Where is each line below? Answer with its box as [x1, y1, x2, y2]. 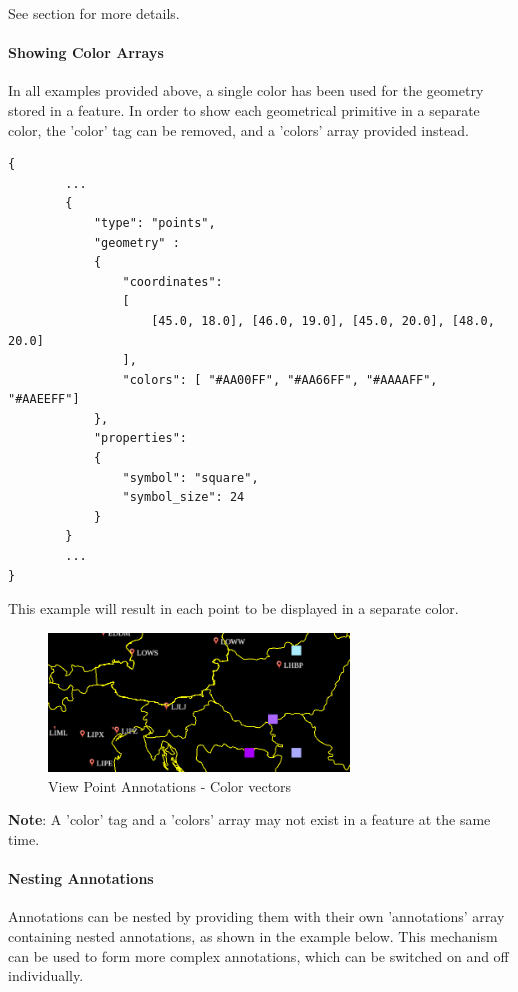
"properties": [93, 431, 187, 446]
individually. [8, 965, 84, 986]
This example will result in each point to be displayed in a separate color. [8, 598, 459, 619]
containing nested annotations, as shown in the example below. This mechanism [8, 926, 498, 947]
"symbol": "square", [122, 470, 259, 485]
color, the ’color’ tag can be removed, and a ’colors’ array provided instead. [8, 119, 469, 140]
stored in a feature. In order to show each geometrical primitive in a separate [8, 99, 480, 120]
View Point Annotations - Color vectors [48, 775, 292, 796]
